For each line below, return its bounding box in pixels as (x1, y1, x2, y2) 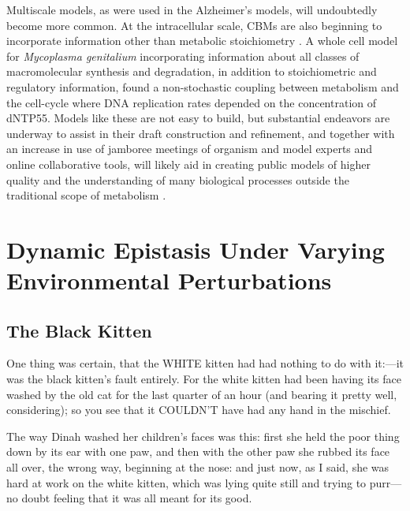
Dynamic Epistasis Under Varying (6, 233, 385, 265)
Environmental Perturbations (6, 264, 332, 297)
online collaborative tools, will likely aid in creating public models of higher (6, 155, 371, 172)
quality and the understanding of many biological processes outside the (6, 171, 349, 188)
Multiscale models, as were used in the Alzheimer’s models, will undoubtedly (6, 2, 378, 17)
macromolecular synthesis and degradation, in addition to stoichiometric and (6, 63, 377, 80)
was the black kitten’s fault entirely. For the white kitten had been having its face (6, 371, 402, 387)
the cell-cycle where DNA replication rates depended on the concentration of (6, 94, 377, 110)
